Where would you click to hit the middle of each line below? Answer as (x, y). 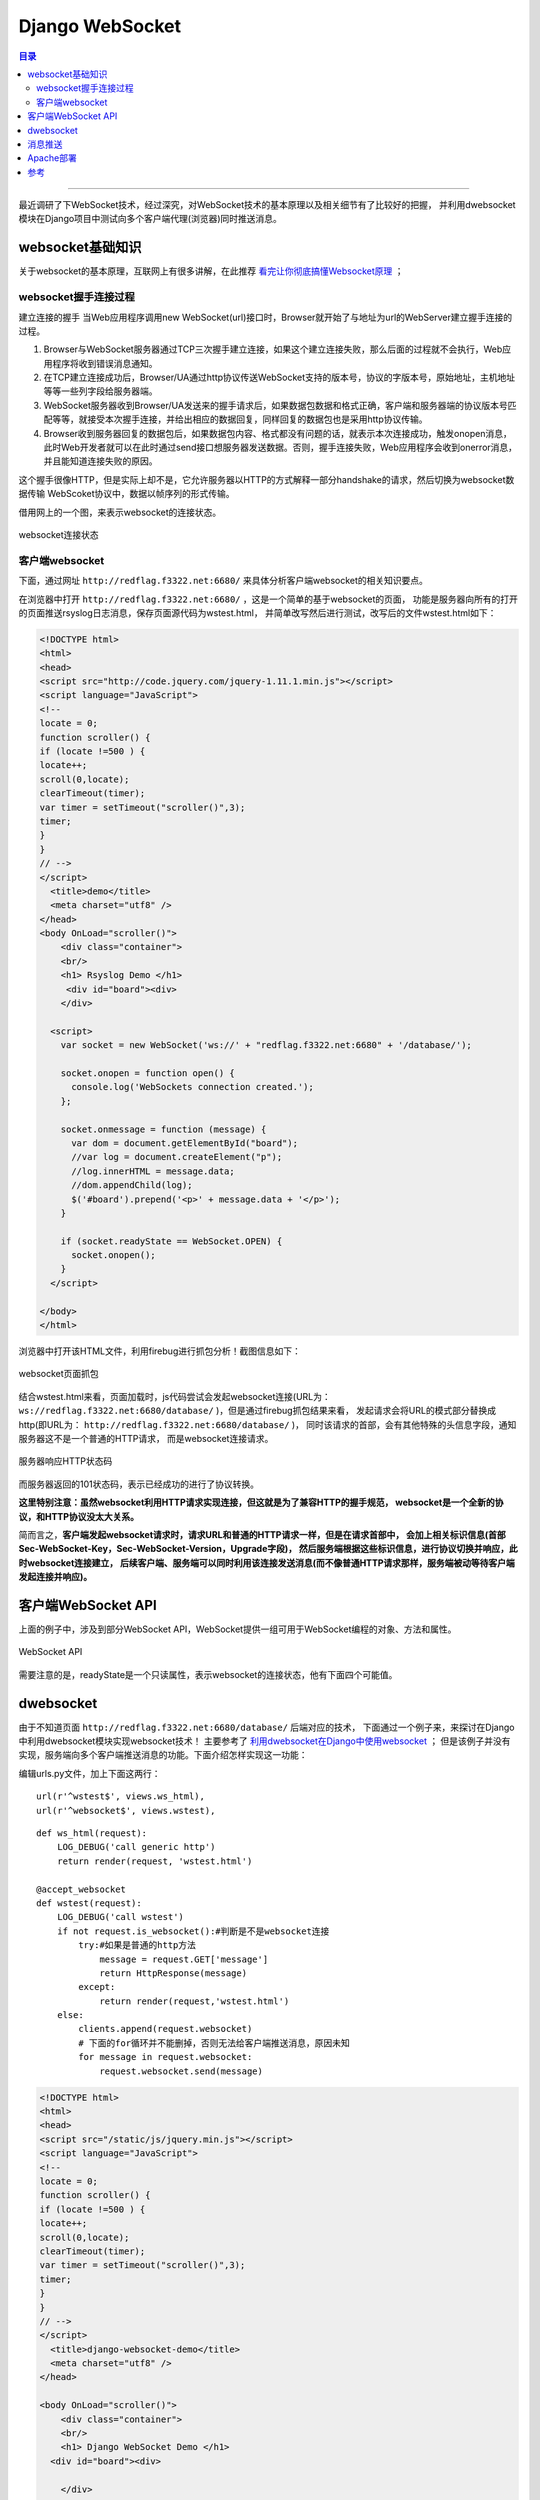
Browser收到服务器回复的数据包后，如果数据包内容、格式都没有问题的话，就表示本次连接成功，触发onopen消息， (277, 433)
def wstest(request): (89, 1903)
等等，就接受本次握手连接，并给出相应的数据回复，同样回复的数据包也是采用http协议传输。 (240, 419)
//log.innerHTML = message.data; (153, 1171)
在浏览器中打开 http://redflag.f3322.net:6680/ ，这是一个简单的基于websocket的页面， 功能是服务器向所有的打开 (268, 599)
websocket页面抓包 (58, 1374)
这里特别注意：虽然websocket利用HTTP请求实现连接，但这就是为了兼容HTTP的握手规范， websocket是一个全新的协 (261, 1502)
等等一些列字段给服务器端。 (100, 391)
